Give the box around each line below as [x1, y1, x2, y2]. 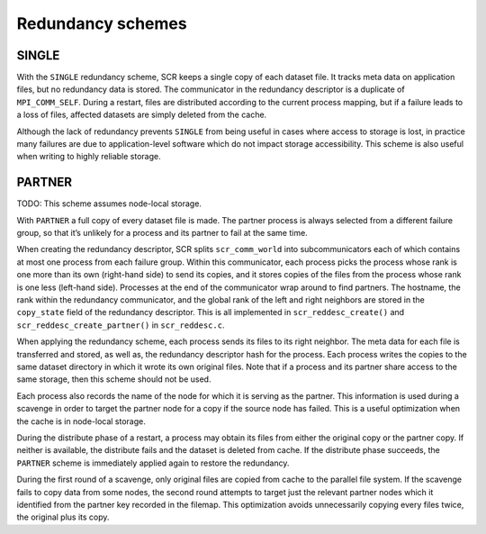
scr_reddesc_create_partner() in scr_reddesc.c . [16, 320, 225, 330]
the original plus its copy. [16, 511, 110, 522]
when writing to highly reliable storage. [16, 151, 161, 162]
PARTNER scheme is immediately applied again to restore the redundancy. [16, 457, 290, 468]
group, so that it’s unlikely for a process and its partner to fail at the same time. [16, 228, 308, 239]
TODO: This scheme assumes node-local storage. [16, 198, 202, 209]
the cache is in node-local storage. [16, 415, 146, 427]
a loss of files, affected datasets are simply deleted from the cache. [16, 109, 267, 121]
